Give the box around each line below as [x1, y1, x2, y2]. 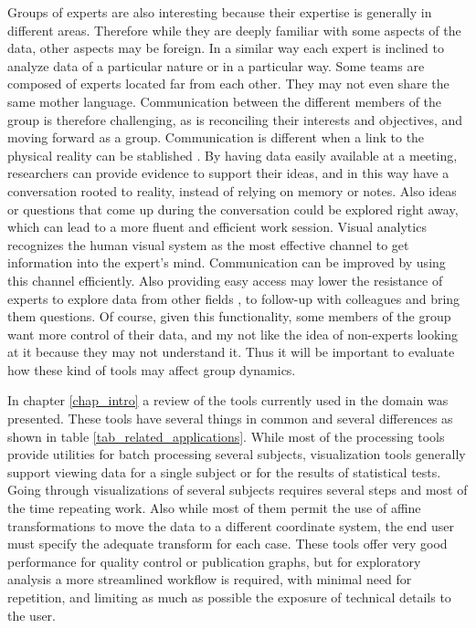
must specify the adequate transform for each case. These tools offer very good [7, 534, 448, 553]
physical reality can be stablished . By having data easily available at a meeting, [7, 145, 458, 164]
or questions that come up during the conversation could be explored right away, [7, 199, 459, 218]
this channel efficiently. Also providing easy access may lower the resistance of [7, 270, 443, 289]
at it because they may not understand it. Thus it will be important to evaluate [7, 342, 455, 361]
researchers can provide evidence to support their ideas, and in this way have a [7, 163, 450, 183]
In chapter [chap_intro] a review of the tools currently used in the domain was [7, 391, 449, 410]
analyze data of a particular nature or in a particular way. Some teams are [7, 56, 425, 75]
